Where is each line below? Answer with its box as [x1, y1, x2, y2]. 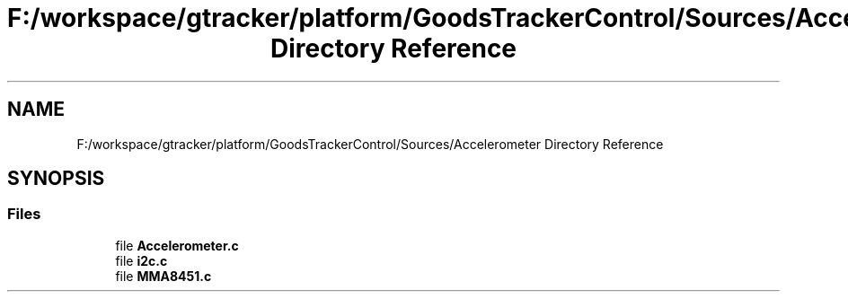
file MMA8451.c [115, 268, 212, 284]
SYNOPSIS [7, 167, 105, 190]
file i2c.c [115, 252, 168, 268]
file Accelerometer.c [115, 237, 239, 253]
